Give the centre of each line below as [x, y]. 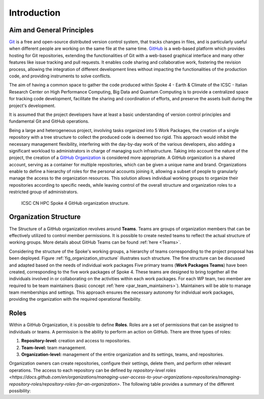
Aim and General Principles [51, 30]
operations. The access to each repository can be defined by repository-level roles [92, 370]
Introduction [35, 13]
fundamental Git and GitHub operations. [49, 121]
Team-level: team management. [54, 348]
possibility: [20, 391]
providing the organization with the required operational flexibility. [75, 299]
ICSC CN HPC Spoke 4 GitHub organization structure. [75, 203]
